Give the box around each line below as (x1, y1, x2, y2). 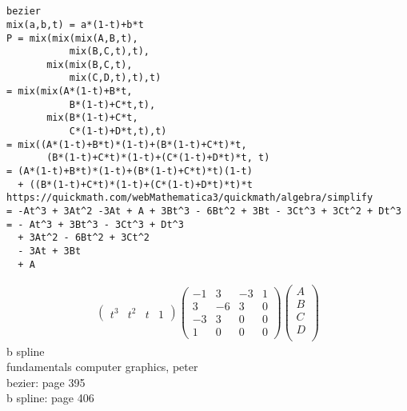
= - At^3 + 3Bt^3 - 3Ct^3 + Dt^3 (6, 218, 184, 230)
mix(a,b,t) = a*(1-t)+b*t (6, 18, 144, 30)
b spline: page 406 (6, 389, 94, 406)
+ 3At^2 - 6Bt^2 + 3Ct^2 (18, 232, 150, 244)
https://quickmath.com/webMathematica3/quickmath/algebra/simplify (6, 192, 373, 204)
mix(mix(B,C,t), (46, 58, 133, 70)
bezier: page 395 (6, 373, 86, 390)
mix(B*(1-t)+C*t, (46, 112, 138, 124)
